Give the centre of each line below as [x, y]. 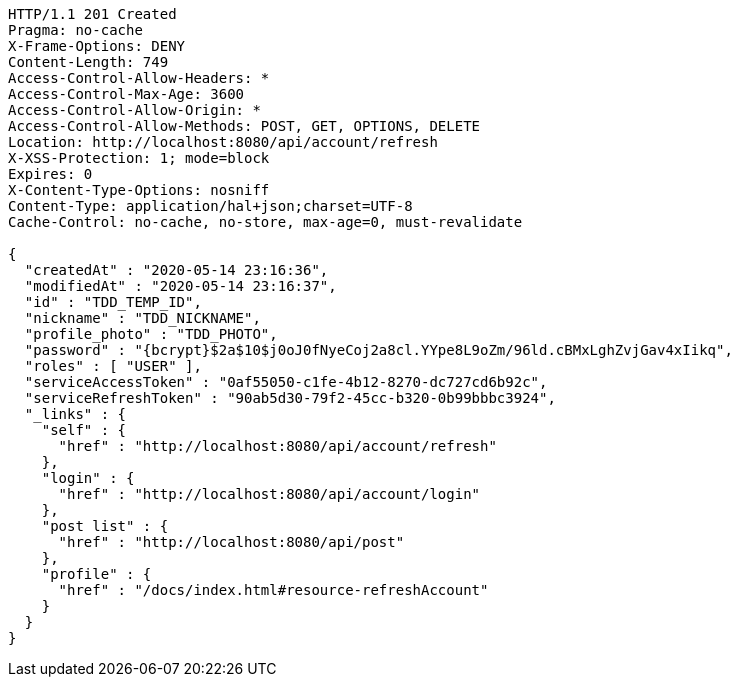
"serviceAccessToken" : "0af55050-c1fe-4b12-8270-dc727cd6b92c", [286, 382]
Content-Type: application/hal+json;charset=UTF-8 [210, 206]
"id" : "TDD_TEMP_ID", [113, 302]
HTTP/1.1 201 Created [92, 14]
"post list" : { [105, 526]
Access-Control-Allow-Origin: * [134, 110]
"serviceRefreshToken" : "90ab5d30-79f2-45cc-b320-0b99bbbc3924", [290, 398]
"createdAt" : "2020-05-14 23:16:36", [176, 270]
